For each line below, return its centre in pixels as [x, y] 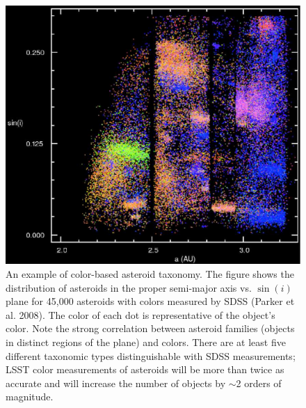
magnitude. [30, 397]
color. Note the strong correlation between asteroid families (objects [150, 328]
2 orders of [259, 383]
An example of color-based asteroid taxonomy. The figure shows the [150, 274]
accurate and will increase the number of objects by [116, 383]
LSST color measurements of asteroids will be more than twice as [145, 369]
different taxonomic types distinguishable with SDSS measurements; [151, 355]
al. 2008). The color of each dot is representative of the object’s [140, 314]
